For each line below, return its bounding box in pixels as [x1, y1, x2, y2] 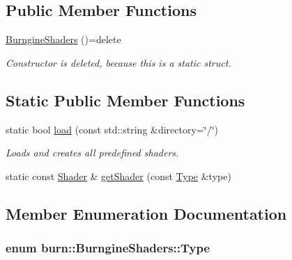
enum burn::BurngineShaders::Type [6, 239, 210, 257]
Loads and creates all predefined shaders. [6, 145, 179, 160]
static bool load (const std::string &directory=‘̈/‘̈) [6, 122, 218, 136]
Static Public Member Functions [6, 89, 245, 111]
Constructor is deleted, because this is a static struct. [6, 55, 231, 70]
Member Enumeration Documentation [6, 202, 287, 224]
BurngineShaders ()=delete [6, 32, 121, 47]
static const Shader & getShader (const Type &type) [6, 168, 231, 183]
